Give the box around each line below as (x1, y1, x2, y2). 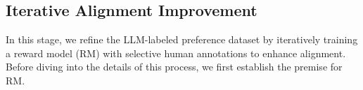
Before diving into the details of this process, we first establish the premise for (6, 59, 343, 74)
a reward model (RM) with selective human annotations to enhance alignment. (6, 45, 346, 60)
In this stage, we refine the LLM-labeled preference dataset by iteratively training (6, 32, 358, 47)
